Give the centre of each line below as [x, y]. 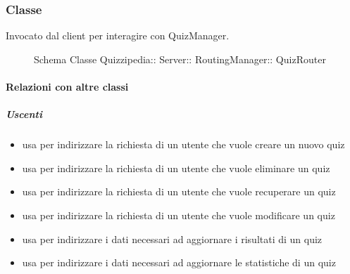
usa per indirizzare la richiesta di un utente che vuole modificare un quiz [179, 215]
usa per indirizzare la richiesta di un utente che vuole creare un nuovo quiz [183, 144]
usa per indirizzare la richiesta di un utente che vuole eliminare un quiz [176, 168]
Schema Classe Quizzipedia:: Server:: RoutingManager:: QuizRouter [180, 59]
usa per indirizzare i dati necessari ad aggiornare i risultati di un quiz [172, 239]
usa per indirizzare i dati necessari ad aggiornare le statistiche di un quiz [179, 262]
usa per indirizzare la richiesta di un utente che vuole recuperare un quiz [179, 191]
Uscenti [24, 114]
